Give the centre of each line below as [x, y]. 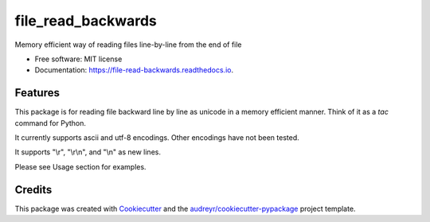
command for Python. [51, 123]
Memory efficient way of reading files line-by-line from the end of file [128, 45]
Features [37, 93]
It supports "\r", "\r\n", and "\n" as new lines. [88, 152]
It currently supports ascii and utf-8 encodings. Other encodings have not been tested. [157, 138]
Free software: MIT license [78, 59]
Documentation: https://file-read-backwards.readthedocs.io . [134, 70]
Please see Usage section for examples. [80, 166]
